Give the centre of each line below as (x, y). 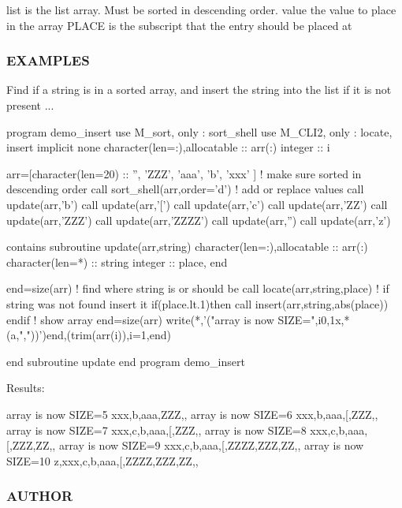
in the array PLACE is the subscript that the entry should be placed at (179, 25)
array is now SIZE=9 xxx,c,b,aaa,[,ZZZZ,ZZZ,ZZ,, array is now (211, 445)
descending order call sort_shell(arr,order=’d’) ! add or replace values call (185, 189)
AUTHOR (40, 496)
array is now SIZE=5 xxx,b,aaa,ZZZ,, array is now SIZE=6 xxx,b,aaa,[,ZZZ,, (192, 414)
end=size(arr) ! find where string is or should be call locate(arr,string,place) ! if (198, 288)
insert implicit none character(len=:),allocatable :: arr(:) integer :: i (168, 147)
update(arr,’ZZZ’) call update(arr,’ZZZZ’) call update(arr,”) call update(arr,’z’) (199, 220)
